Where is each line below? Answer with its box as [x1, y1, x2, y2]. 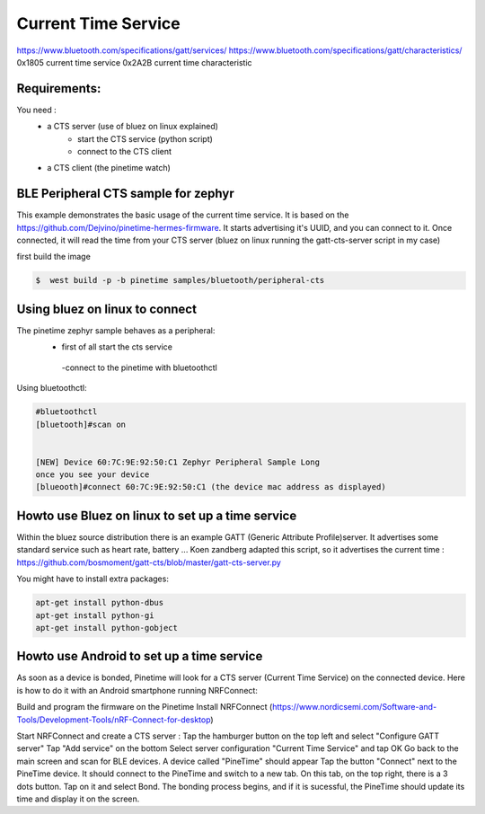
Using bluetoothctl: [16, 383, 87, 394]
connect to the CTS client [77, 146, 172, 157]
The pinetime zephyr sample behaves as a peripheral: [16, 324, 216, 336]
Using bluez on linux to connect [16, 301, 198, 316]
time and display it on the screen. [16, 793, 140, 804]
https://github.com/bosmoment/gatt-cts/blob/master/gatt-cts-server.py [16, 557, 282, 568]
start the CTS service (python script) [77, 133, 213, 144]
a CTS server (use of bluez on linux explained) [47, 121, 219, 132]
